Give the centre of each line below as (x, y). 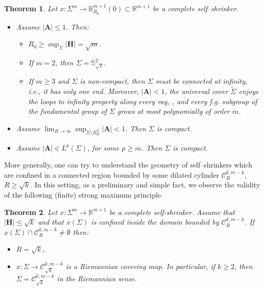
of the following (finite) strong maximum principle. (83, 195)
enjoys (248, 91)
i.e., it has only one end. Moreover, (83, 91)
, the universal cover (196, 91)
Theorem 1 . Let (31, 8)
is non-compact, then (112, 81)
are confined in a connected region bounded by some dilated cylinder (112, 174)
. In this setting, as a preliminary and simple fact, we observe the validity (145, 185)
